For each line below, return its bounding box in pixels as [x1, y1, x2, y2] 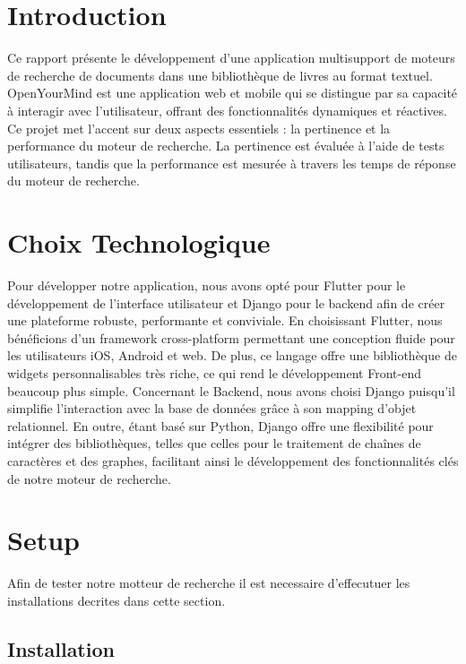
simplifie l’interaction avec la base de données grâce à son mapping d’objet [7, 399, 417, 418]
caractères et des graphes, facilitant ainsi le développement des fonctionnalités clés [7, 451, 459, 470]
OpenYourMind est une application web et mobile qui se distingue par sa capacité [7, 83, 458, 102]
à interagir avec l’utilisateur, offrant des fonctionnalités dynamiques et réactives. [7, 100, 447, 119]
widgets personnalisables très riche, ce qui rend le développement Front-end [7, 363, 421, 382]
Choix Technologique [7, 224, 271, 261]
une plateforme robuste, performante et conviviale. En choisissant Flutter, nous [7, 311, 443, 330]
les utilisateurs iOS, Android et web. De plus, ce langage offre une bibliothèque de [7, 346, 457, 365]
